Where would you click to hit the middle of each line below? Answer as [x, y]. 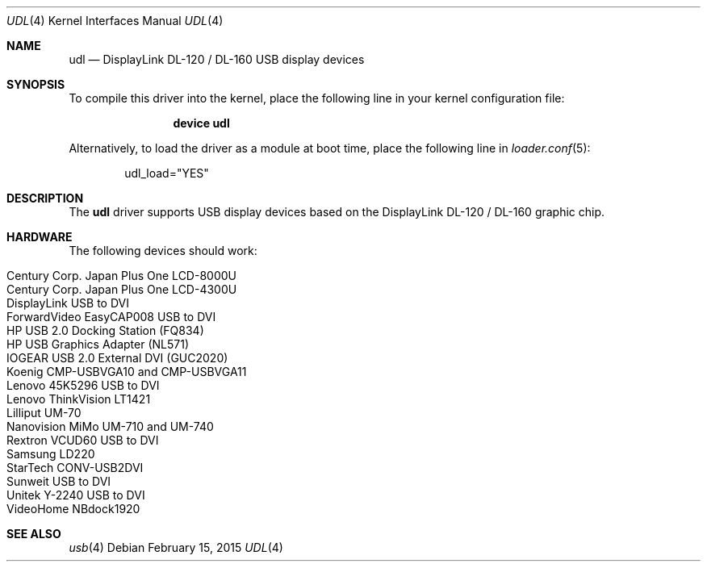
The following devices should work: [163, 251]
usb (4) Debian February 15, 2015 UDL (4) [176, 547]
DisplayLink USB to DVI [68, 303]
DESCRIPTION [45, 198]
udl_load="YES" [167, 173]
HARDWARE [40, 237]
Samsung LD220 [51, 454]
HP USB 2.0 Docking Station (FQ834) [105, 330]
